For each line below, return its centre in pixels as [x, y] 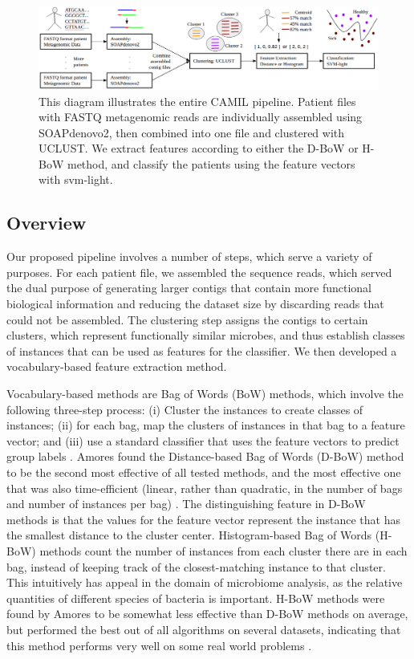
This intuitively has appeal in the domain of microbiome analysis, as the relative [205, 582]
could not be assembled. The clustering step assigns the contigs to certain [187, 319]
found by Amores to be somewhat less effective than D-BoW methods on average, [207, 614]
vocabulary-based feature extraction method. [117, 366]
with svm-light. [76, 179]
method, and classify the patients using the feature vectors [211, 163]
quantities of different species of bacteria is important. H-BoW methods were [196, 598]
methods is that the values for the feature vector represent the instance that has [204, 519]
